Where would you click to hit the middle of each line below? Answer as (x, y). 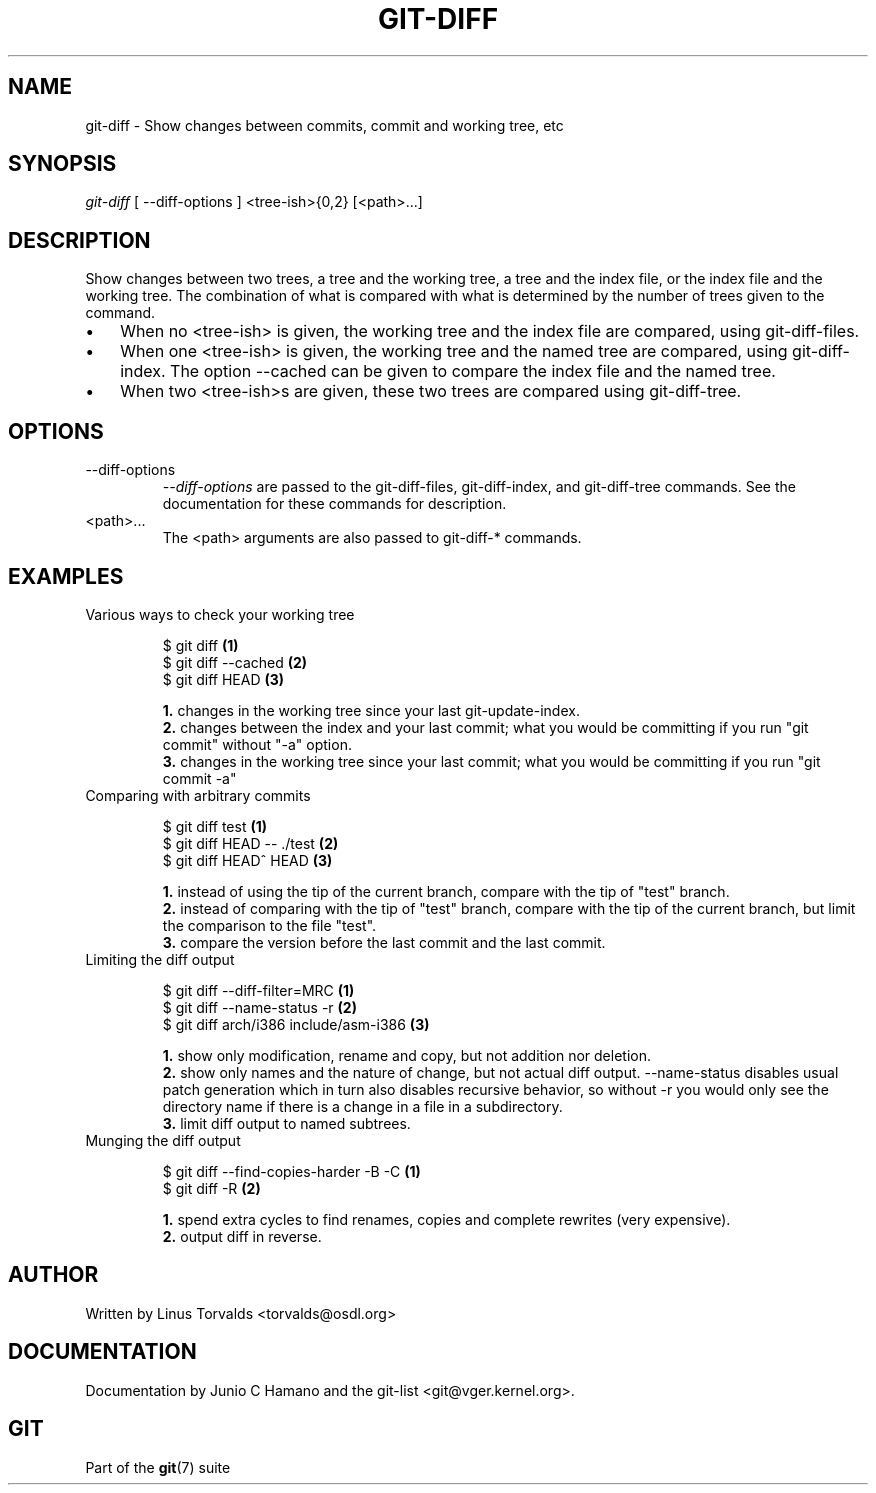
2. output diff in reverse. (242, 1236)
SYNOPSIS (62, 164)
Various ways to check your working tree (220, 614)
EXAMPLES (66, 576)
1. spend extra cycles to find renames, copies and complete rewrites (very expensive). (446, 1219)
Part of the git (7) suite (158, 1467)
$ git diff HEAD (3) (223, 679)
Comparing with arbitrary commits (198, 795)
